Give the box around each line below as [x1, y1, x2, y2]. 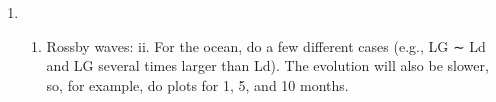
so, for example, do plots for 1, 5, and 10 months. [46, 74, 349, 95]
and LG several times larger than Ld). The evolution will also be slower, [46, 55, 489, 76]
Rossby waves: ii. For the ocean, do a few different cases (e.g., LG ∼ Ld [46, 35, 486, 56]
